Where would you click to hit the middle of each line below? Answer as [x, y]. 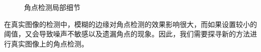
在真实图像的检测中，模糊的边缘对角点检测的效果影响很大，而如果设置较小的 [130, 24]
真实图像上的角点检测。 [49, 43]
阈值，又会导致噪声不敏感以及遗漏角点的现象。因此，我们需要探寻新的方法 [127, 34]
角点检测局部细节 [52, 7]
